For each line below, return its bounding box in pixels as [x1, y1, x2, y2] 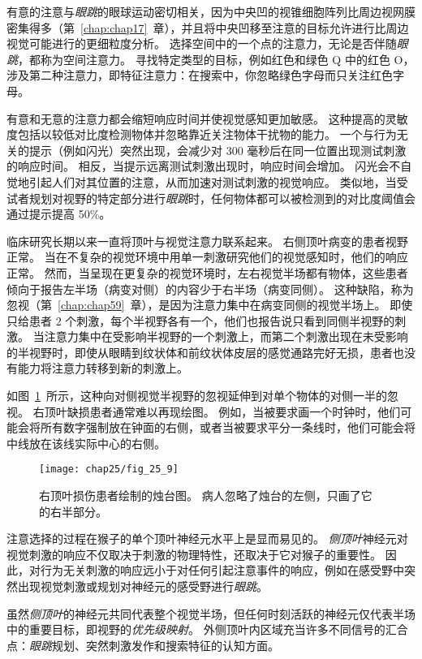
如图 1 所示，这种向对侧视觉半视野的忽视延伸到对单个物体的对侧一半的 [6, 387, 387, 404]
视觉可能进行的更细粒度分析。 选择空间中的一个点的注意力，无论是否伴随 [6, 35, 397, 52]
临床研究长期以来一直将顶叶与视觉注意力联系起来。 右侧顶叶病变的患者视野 [6, 232, 408, 249]
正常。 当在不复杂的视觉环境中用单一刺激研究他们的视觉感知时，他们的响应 [6, 248, 408, 265]
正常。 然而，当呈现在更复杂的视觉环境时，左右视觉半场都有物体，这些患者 [6, 264, 408, 281]
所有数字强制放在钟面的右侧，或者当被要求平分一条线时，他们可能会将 [40, 419, 416, 436]
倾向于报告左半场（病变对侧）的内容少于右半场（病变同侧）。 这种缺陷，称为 [6, 280, 414, 297]
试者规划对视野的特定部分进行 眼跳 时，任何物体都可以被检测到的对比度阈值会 [6, 189, 416, 206]
